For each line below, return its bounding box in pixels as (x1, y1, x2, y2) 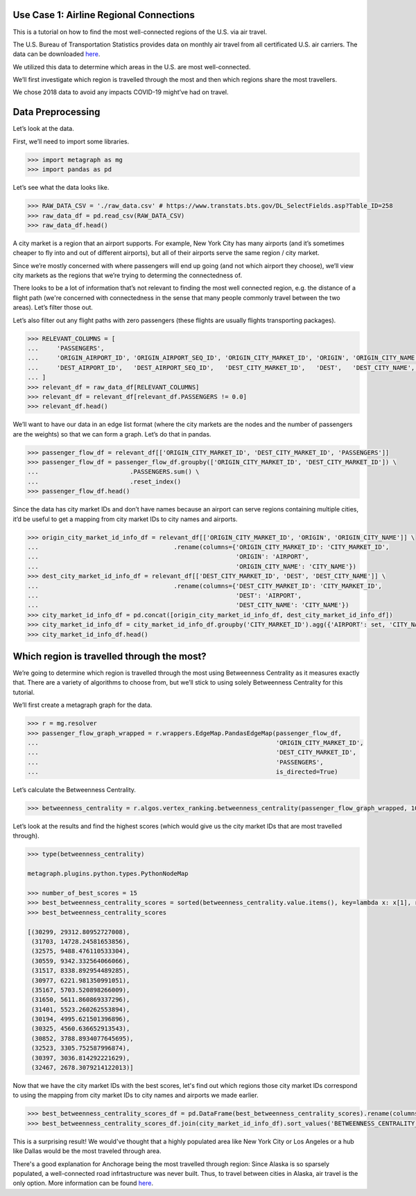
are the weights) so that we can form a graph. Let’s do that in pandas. (12, 430, 211, 438)
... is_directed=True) (27, 768, 339, 776)
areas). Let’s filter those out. (12, 304, 94, 312)
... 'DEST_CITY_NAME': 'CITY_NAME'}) (27, 601, 349, 609)
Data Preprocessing (12, 106, 101, 118)
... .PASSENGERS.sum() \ (27, 468, 200, 476)
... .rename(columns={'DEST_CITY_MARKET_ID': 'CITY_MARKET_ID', (27, 582, 383, 590)
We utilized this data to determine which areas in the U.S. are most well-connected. (12, 62, 251, 71)
